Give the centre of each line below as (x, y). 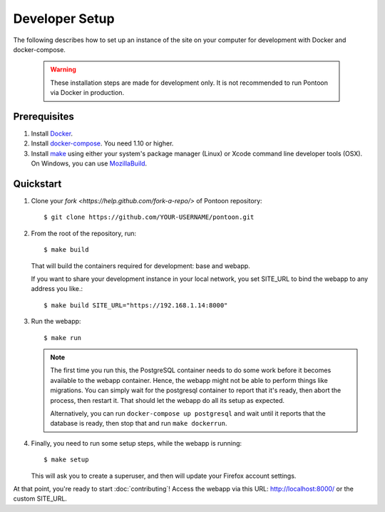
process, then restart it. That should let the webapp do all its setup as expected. (168, 400)
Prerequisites (43, 117)
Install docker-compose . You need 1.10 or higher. (102, 143)
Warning (63, 70)
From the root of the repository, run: (84, 233)
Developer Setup (64, 19)
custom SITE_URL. (40, 498)
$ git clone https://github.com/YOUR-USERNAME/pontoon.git (149, 217)
